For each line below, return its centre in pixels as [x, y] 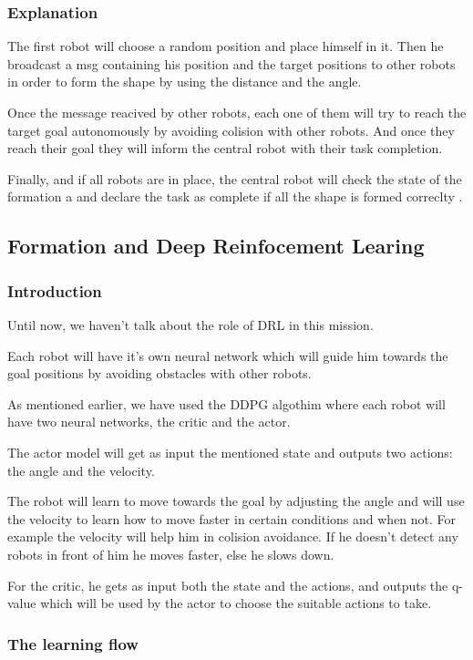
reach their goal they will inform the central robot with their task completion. [225, 148]
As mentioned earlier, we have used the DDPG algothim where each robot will [226, 403]
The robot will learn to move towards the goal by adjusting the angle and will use [236, 501]
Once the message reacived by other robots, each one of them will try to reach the [237, 112]
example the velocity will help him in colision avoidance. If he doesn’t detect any [233, 536]
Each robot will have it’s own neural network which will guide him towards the [228, 355]
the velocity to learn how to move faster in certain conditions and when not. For [232, 518]
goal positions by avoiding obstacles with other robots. [159, 373]
